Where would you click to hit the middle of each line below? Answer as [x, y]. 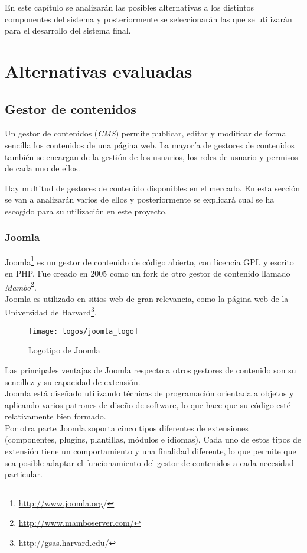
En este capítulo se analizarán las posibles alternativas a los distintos [130, 7]
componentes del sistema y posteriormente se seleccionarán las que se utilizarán [148, 19]
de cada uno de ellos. [43, 168]
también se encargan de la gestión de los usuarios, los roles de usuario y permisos [151, 156]
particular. [24, 474]
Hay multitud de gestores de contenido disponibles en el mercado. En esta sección [153, 188]
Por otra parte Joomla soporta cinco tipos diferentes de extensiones [127, 427]
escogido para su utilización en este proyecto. [86, 211]
